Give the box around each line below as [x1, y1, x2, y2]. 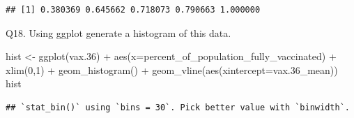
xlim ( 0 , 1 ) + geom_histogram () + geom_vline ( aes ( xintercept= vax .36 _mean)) [6, 62, 338, 77]
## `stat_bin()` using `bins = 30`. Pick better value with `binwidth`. [6, 102, 350, 112]
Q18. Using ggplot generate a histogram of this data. [6, 25, 231, 40]
